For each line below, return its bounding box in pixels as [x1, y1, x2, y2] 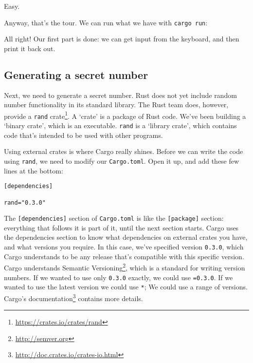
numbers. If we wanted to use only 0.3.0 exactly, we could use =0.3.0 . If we [4, 272, 233, 282]
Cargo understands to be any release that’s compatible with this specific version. [4, 251, 244, 261]
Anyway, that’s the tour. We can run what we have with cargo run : [4, 17, 208, 27]
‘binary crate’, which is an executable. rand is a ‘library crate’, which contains [4, 120, 237, 131]
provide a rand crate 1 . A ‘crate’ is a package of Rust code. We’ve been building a [4, 109, 246, 121]
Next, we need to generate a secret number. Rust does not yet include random [4, 90, 237, 100]
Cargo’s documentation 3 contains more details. [4, 291, 143, 303]
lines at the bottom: [4, 165, 63, 175]
